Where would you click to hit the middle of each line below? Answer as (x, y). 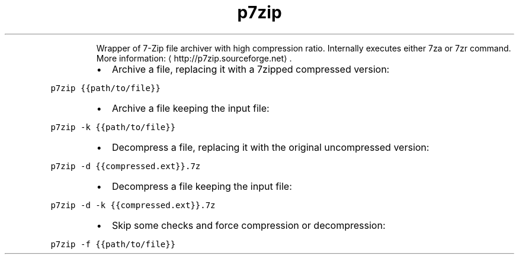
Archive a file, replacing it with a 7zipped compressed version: (251, 69)
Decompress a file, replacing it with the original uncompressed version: (270, 147)
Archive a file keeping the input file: (190, 108)
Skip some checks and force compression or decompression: (249, 225)
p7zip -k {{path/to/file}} (113, 127)
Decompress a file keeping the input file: (202, 186)
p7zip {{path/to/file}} (105, 88)
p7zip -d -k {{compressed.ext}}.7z (133, 205)
